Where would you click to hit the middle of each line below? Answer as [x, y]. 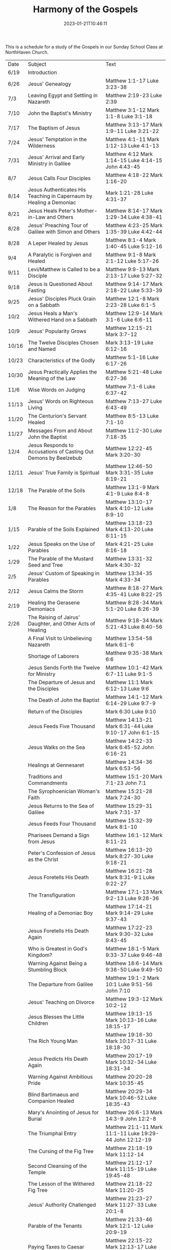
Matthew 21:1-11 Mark [134, 1127]
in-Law [37, 217]
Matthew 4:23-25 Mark [134, 225]
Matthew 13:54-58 [129, 638]
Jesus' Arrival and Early [56, 157]
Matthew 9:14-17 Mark [134, 284]
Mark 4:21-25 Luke [130, 544]
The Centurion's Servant [57, 415]
